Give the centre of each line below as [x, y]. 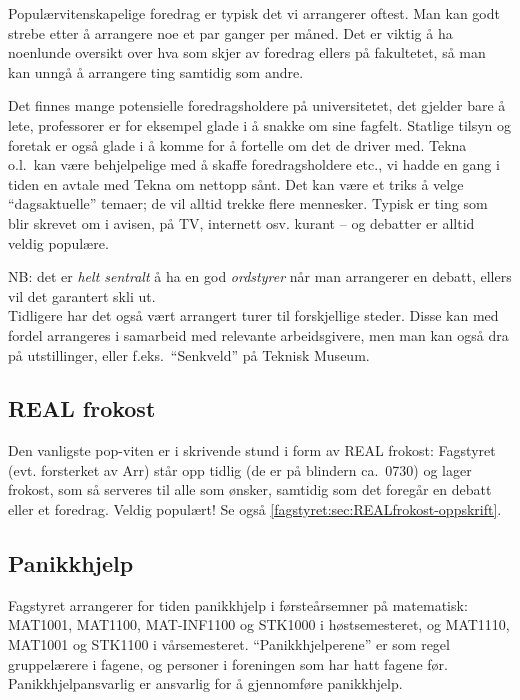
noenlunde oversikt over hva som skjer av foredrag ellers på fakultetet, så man [247, 52]
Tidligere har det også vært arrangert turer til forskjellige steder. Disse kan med [253, 315]
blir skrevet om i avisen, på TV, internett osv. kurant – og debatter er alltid [241, 222]
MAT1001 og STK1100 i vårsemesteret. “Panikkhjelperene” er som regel [229, 644]
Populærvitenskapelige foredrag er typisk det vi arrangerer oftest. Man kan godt [254, 13]
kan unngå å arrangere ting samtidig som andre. [156, 71]
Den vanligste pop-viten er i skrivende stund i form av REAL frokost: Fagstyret [252, 450]
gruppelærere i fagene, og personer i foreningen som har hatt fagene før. [228, 663]
